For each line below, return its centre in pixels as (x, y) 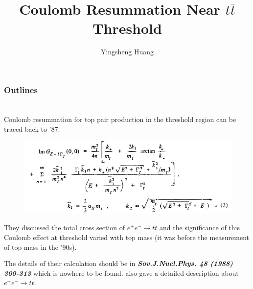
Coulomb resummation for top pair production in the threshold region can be (120, 119)
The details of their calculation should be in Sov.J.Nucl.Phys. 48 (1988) (118, 263)
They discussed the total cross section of (65, 228)
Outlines (21, 89)
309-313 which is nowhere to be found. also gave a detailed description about (121, 273)
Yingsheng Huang (127, 52)
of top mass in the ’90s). (40, 247)
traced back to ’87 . (32, 129)
